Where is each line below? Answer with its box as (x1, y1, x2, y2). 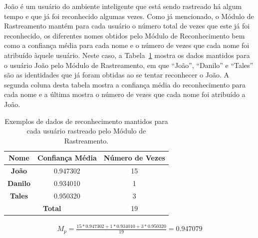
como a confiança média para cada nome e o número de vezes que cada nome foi (4, 40, 250, 50)
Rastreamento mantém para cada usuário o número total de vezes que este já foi (4, 20, 250, 31)
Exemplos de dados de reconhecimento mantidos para (4, 115, 168, 126)
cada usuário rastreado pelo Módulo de (26, 125, 146, 136)
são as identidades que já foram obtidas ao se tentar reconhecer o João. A (4, 69, 230, 80)
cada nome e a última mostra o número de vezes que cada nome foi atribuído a (4, 89, 246, 99)
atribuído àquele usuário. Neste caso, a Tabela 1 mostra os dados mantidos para (4, 49, 250, 60)
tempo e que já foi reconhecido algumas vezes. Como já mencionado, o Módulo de (4, 10, 254, 21)
